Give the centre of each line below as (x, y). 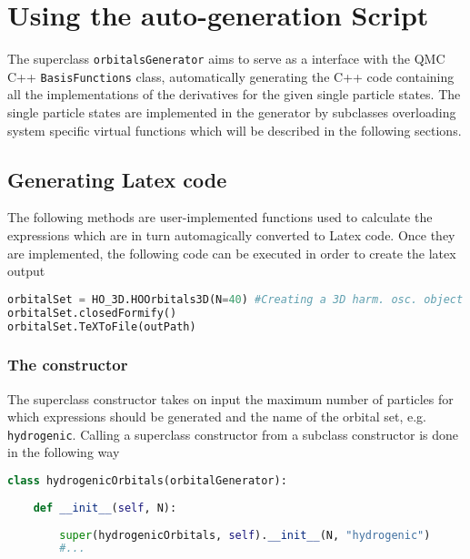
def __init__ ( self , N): (105, 508)
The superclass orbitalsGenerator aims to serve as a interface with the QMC (226, 59)
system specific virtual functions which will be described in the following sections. (235, 130)
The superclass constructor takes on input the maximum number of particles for (230, 398)
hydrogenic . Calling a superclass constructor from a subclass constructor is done (233, 434)
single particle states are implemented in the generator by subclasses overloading (232, 112)
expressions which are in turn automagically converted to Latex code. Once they (231, 235)
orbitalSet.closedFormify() (92, 313)
